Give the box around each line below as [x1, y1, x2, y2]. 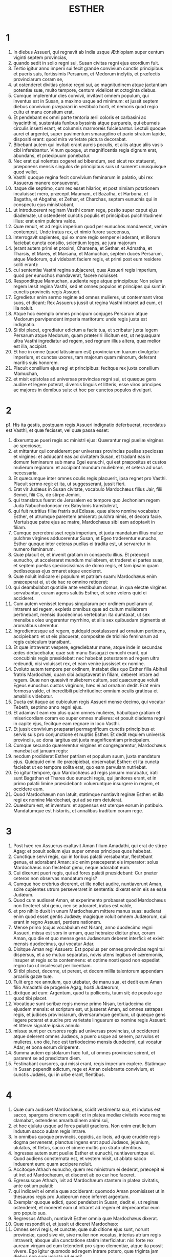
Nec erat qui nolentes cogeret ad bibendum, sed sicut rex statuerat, [13, 157, 156, 164]
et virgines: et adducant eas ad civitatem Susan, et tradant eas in [13, 453, 150, 460]
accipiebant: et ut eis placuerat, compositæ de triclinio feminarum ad [13, 633, 159, 639]
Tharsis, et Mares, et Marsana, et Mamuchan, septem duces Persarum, [13, 250, 163, 256]
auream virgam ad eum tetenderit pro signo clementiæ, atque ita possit [13, 1242, 163, 1249]
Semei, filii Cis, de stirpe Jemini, [13, 491, 81, 497]
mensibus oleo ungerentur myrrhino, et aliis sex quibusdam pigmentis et [13, 616, 166, 623]
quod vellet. [13, 169, 38, 175]
